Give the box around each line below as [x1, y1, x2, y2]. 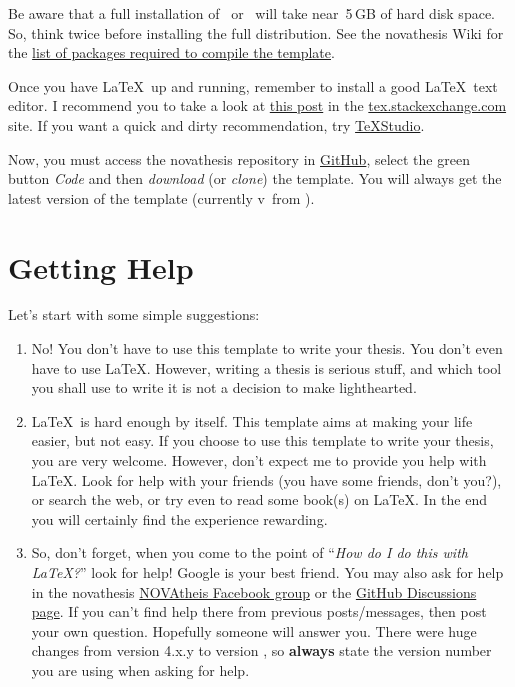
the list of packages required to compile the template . [8, 42, 335, 63]
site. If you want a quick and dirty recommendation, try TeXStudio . [8, 114, 425, 135]
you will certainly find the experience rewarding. [31, 508, 328, 529]
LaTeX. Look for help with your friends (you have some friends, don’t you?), [31, 469, 502, 490]
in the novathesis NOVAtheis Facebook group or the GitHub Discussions [31, 581, 477, 602]
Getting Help [8, 246, 194, 287]
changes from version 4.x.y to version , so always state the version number [31, 640, 492, 661]
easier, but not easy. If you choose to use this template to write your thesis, [31, 430, 494, 451]
